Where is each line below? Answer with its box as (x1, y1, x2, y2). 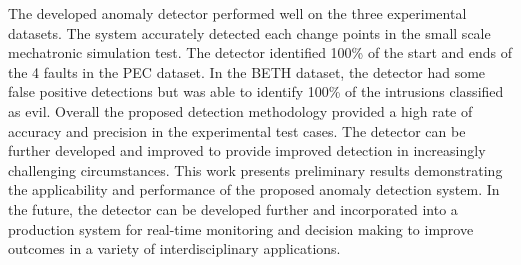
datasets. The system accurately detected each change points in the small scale (8, 22, 491, 43)
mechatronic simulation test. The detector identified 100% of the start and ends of (8, 42, 513, 63)
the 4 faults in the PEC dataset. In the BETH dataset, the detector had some (8, 61, 486, 82)
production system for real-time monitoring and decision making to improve (8, 218, 474, 239)
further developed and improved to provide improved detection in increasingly (8, 140, 486, 161)
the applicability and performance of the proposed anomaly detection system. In (8, 179, 500, 200)
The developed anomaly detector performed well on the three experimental (8, 3, 467, 23)
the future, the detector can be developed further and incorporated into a (8, 198, 458, 219)
